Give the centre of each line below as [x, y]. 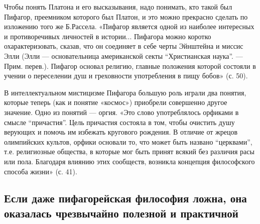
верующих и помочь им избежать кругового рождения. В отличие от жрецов [121, 132]
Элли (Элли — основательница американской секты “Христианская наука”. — [123, 55]
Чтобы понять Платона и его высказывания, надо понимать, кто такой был [118, 7]
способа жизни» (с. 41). [41, 171]
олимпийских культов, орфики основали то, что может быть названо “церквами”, [128, 141]
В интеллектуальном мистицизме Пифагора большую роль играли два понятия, [125, 92]
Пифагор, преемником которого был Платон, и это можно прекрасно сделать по [126, 16]
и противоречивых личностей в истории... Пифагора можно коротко [108, 36]
